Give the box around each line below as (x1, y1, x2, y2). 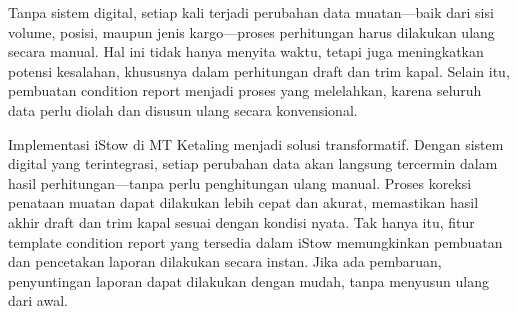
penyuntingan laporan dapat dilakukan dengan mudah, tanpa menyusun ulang (8, 270, 489, 291)
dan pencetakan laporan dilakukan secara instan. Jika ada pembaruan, (8, 251, 442, 272)
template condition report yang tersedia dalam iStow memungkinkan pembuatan (8, 231, 503, 252)
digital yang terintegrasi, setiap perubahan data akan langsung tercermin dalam (8, 153, 498, 174)
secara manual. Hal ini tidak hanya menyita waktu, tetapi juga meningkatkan (8, 41, 484, 62)
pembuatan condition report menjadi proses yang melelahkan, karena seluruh (8, 80, 482, 101)
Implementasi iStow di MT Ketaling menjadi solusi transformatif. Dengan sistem (8, 133, 504, 154)
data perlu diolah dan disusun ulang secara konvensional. (8, 99, 358, 120)
